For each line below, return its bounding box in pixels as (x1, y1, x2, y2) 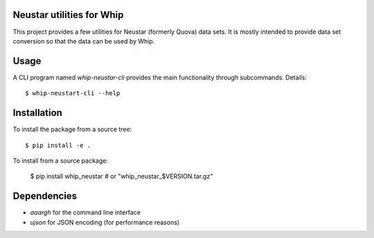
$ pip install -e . (25, 141, 91, 149)
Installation (12, 107, 62, 119)
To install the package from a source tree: (12, 125, 132, 134)
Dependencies (12, 190, 78, 202)
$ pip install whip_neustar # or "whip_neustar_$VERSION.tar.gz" (30, 172, 213, 181)
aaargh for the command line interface (30, 208, 141, 217)
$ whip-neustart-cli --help (25, 90, 121, 97)
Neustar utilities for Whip (12, 9, 124, 21)
